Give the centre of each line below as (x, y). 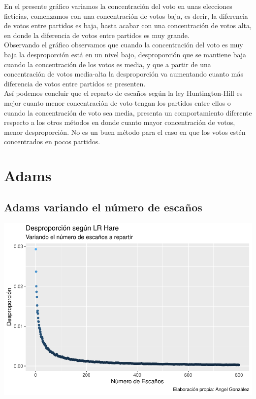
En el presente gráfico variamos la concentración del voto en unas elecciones (118, 6)
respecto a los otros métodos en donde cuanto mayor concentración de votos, (120, 122)
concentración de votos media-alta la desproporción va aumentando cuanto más (124, 74)
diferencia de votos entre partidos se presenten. (75, 83)
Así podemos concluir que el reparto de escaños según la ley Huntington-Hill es (123, 93)
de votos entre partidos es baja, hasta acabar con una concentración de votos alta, (128, 25)
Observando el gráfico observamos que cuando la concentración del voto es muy (124, 45)
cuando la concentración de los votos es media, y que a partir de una (108, 64)
